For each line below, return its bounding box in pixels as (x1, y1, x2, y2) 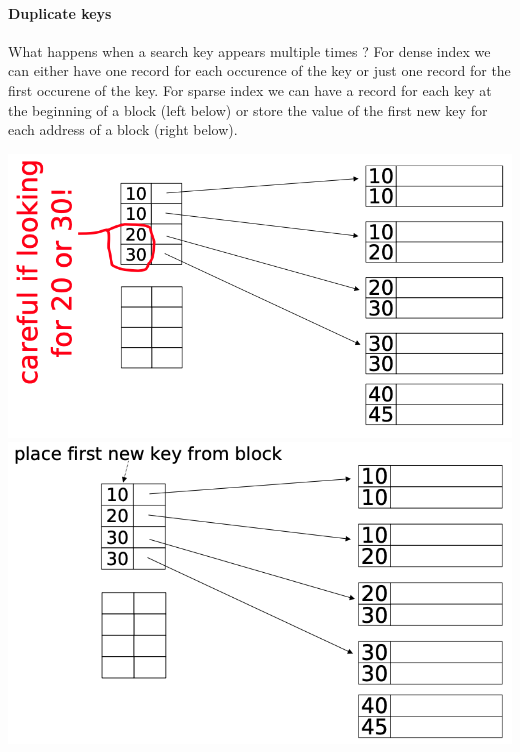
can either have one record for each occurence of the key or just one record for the (8, 60, 511, 81)
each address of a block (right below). (8, 119, 238, 140)
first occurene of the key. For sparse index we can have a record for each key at (8, 79, 492, 100)
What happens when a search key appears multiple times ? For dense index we (8, 40, 491, 61)
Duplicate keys (8, 2, 112, 23)
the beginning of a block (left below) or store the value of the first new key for (8, 99, 488, 120)
